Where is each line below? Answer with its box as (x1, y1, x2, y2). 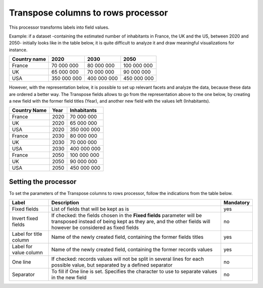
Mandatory (223, 199, 250, 206)
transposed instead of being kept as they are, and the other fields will (51, 218, 210, 225)
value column (12, 249, 43, 256)
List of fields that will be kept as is (51, 206, 129, 212)
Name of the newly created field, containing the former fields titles (51, 234, 204, 241)
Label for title (12, 230, 42, 237)
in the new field (51, 274, 87, 281)
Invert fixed (12, 215, 38, 222)
